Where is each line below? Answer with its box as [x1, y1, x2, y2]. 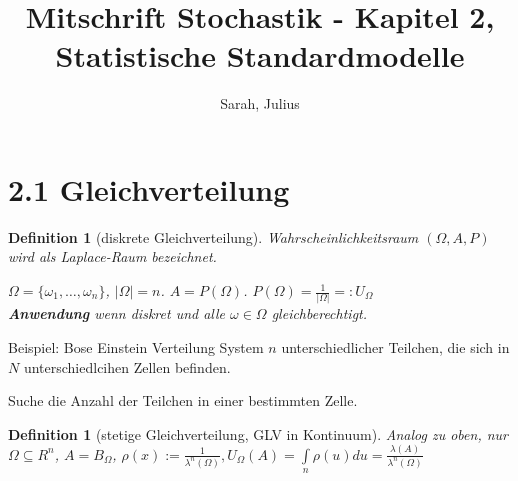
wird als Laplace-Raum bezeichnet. [8, 246, 217, 267]
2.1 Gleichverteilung [8, 168, 290, 209]
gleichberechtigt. [271, 303, 368, 324]
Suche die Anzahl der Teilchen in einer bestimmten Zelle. [8, 390, 358, 411]
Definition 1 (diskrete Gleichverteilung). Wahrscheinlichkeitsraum [8, 226, 419, 247]
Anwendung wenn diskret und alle [8, 303, 226, 324]
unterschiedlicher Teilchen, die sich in [281, 336, 510, 357]
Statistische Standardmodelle [55, 35, 465, 76]
